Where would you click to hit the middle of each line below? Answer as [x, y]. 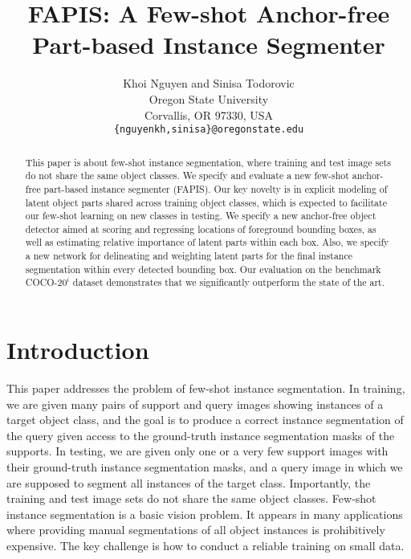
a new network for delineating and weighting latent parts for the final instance [189, 256]
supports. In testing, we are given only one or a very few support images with [197, 451]
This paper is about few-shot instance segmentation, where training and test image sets [208, 162]
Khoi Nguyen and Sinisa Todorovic [209, 83]
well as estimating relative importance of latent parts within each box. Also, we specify [207, 242]
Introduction [78, 350]
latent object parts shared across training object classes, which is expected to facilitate [206, 202]
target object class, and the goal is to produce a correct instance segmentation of [205, 420]
